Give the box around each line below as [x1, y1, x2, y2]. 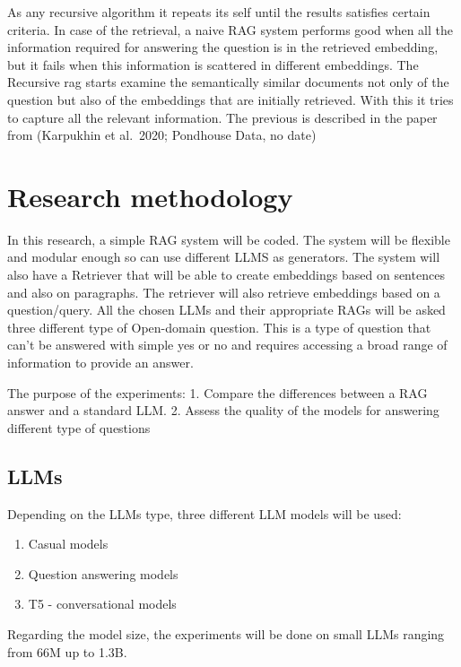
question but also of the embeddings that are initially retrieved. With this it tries [7, 90, 454, 108]
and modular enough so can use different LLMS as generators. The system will [7, 247, 440, 266]
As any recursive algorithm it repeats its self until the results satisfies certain [7, 3, 431, 21]
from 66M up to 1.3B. [7, 642, 127, 661]
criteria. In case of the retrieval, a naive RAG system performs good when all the [7, 20, 454, 39]
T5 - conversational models [28, 594, 177, 613]
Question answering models [28, 564, 178, 583]
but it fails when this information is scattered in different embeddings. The [7, 55, 419, 74]
